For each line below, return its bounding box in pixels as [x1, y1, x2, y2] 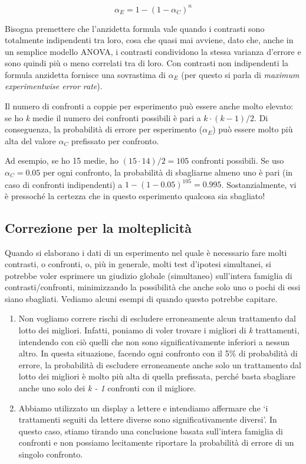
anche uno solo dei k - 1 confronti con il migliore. [18, 382, 196, 394]
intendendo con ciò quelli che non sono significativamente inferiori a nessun [18, 335, 290, 348]
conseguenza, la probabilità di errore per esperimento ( [5, 123, 203, 135]
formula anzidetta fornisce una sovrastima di [5, 68, 166, 80]
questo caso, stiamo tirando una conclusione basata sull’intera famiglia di [18, 424, 283, 437]
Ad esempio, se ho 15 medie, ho [5, 154, 119, 167]
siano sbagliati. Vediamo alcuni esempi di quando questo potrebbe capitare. [5, 292, 278, 304]
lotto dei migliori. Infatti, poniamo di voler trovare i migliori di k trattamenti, [18, 324, 300, 336]
